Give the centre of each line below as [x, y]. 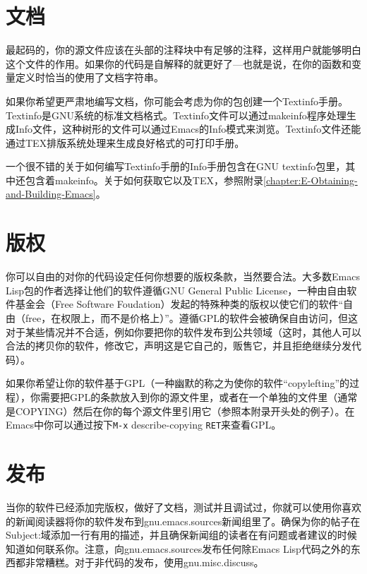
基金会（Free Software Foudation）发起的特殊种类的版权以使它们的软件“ [179, 304]
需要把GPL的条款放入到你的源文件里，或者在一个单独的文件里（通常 [199, 396]
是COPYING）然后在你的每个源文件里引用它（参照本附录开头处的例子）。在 [180, 411]
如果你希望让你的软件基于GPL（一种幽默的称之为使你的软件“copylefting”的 [178, 383]
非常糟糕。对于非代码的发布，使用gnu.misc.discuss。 [144, 562]
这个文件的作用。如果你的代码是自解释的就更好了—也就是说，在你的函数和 [179, 63]
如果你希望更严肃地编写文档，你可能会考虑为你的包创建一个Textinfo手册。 [177, 101]
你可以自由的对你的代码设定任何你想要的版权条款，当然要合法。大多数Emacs [183, 276]
